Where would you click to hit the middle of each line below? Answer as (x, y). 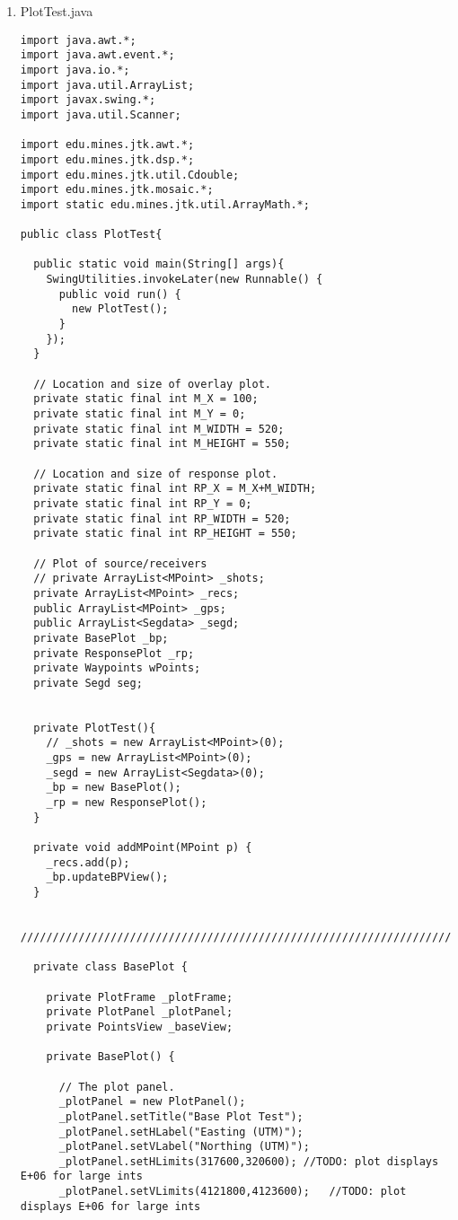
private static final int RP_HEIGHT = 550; (165, 534)
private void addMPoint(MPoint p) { (143, 848)
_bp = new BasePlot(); (114, 788)
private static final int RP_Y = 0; (143, 503)
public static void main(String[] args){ (159, 264)
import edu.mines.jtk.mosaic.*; (117, 190)
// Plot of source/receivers (120, 563)
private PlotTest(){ (95, 728)
